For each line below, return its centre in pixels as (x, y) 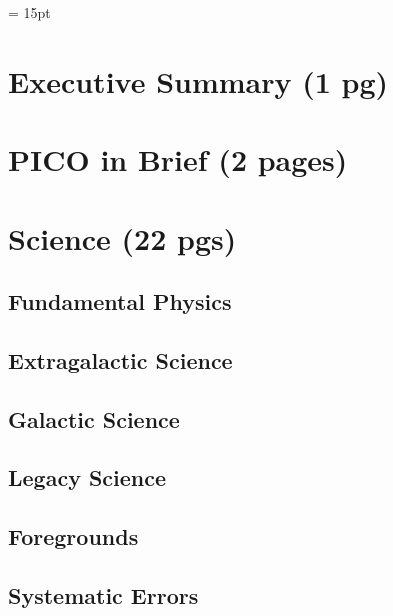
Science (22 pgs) (122, 237)
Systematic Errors (103, 595)
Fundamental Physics (120, 301)
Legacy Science (87, 477)
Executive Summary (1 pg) (198, 80)
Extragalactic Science (120, 359)
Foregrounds (73, 536)
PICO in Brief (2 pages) (178, 159)
